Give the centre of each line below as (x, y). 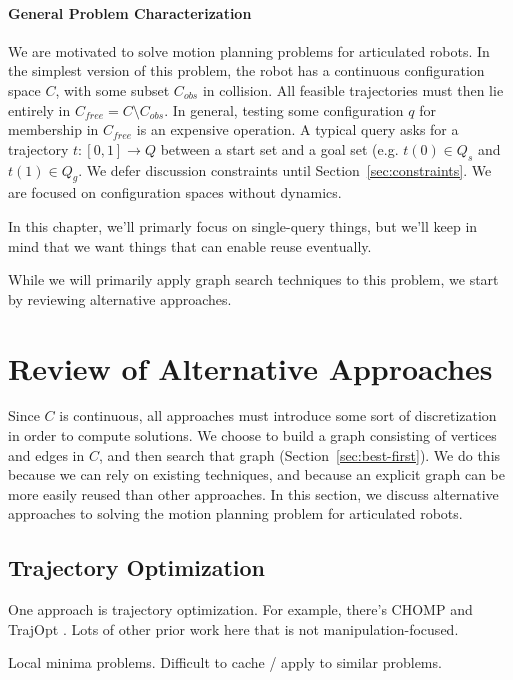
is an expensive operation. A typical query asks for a (297, 129)
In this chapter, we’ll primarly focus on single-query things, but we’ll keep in (243, 225)
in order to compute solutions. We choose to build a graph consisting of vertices (252, 435)
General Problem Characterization (130, 12)
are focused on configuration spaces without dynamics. (175, 192)
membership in (53, 129)
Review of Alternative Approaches (250, 367)
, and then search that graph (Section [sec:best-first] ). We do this (299, 454)
